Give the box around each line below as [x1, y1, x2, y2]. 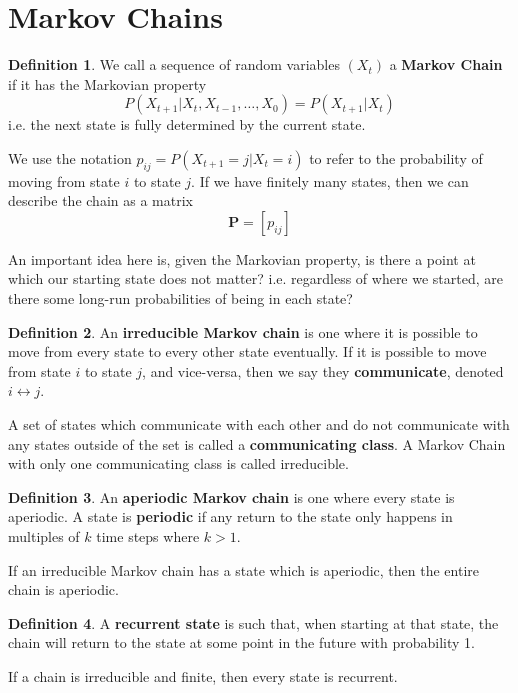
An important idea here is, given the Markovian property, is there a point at [8, 248, 476, 269]
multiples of [8, 526, 80, 547]
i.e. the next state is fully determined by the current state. [8, 114, 366, 135]
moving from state [8, 170, 120, 191]
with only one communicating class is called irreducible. [8, 453, 349, 474]
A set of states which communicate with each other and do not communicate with [8, 414, 510, 435]
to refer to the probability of [309, 147, 483, 168]
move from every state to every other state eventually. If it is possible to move [8, 341, 487, 362]
